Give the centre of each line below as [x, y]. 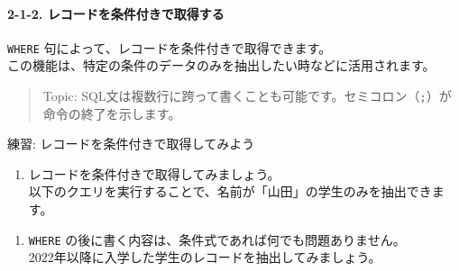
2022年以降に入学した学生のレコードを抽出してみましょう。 [205, 257]
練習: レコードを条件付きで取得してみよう [131, 144]
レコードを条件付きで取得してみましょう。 [154, 173]
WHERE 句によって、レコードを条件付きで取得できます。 [170, 47]
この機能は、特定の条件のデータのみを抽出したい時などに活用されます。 [221, 65]
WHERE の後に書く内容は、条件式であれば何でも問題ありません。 [217, 239]
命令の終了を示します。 [112, 113]
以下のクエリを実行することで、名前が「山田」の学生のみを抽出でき [230, 191]
